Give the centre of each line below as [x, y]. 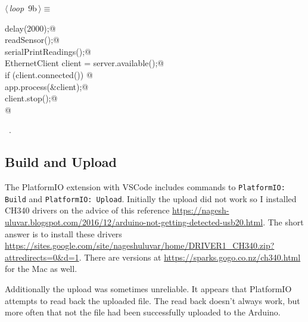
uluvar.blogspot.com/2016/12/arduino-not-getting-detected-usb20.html [134, 222]
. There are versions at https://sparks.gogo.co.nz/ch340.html [190, 257]
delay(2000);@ [30, 28]
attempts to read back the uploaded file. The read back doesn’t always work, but [153, 300]
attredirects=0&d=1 [42, 257]
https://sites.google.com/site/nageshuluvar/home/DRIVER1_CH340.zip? [140, 245]
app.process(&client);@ [47, 86]
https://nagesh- [201, 210]
